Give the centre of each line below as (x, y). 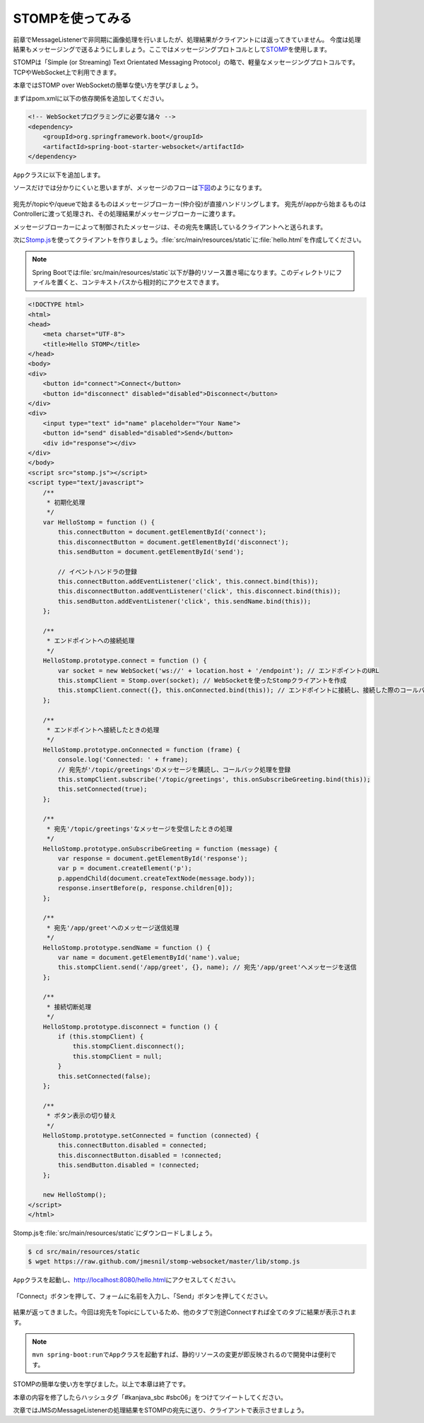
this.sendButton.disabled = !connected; (129, 1165)
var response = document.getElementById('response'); (153, 859)
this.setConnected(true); (102, 789)
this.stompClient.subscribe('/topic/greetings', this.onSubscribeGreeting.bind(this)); (214, 779)
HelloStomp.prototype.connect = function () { (125, 661)
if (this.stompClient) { (101, 1037)
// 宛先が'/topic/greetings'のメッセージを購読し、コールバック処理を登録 (174, 769)
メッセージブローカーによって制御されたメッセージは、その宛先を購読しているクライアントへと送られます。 (170, 227)
